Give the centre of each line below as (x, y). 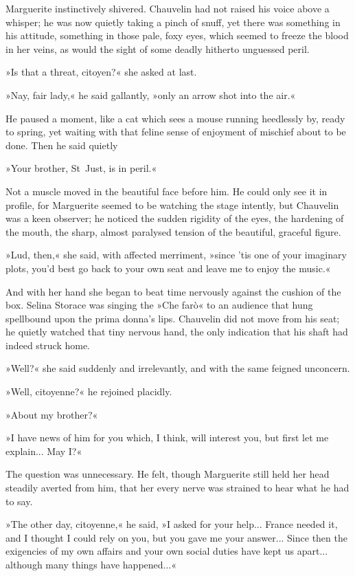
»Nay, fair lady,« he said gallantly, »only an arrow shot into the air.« (151, 95)
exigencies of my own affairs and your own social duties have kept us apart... (167, 551)
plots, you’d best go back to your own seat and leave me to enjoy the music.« (168, 268)
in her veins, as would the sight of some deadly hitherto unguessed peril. (158, 48)
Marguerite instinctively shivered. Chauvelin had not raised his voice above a (168, 8)
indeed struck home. (48, 345)
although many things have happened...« (91, 564)
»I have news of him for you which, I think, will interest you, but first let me (167, 437)
